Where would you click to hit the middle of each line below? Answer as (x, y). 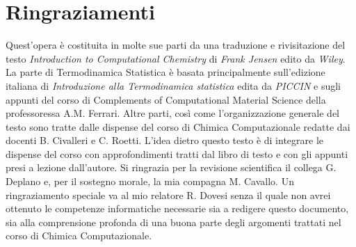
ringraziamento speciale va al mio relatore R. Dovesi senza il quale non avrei (168, 194)
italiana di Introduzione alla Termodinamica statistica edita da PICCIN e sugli (173, 85)
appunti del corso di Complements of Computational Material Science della (166, 99)
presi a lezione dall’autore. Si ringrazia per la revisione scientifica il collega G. (171, 167)
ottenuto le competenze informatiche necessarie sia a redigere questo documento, (177, 208)
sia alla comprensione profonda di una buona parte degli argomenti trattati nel (173, 222)
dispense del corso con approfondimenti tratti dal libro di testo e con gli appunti (177, 153)
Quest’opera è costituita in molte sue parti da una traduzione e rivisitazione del (176, 45)
